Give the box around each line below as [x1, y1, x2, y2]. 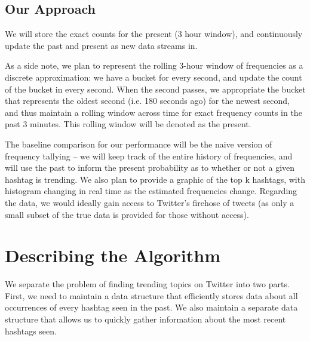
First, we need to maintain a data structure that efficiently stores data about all [5, 289, 298, 302]
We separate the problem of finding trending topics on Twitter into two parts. [5, 278, 290, 290]
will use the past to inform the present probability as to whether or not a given [5, 161, 295, 174]
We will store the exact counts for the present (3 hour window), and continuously [5, 27, 303, 40]
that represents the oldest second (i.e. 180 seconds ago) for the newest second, [5, 94, 290, 107]
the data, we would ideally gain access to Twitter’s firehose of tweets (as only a [5, 196, 294, 208]
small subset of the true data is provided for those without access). [5, 208, 249, 220]
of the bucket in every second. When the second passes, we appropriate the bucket [5, 82, 306, 95]
